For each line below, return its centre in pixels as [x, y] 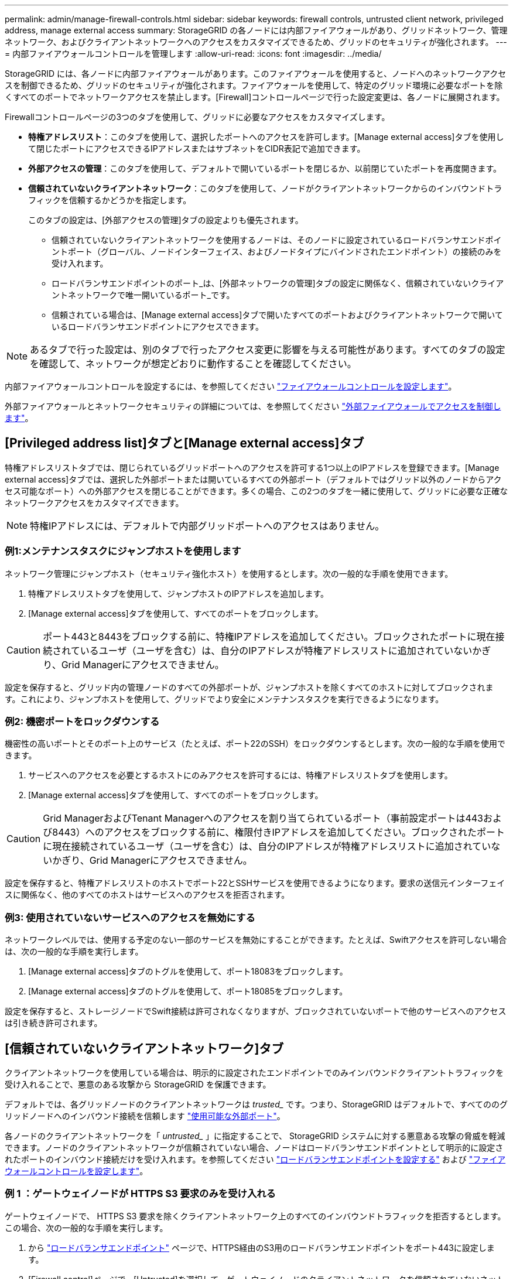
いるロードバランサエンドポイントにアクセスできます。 [158, 326]
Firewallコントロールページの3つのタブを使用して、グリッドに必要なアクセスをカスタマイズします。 [197, 117]
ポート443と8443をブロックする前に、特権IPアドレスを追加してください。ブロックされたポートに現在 [269, 636]
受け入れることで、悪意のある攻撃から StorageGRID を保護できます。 [138, 1084]
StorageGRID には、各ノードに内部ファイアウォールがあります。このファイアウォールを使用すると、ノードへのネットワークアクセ [256, 73]
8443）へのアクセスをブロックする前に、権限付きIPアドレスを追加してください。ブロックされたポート [279, 832]
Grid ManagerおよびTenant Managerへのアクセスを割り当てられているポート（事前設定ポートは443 [263, 818]
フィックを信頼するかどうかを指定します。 [110, 200]
